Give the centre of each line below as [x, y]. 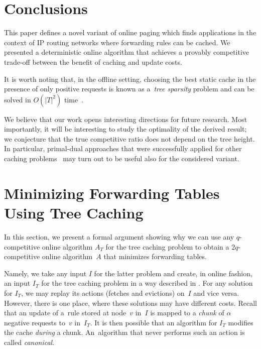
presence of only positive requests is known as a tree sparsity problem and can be [129, 89]
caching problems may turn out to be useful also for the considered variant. [122, 158]
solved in [18, 99]
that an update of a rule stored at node [65, 313]
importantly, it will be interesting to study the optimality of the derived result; [125, 129]
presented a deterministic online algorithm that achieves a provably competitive [127, 52]
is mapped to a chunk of [187, 313]
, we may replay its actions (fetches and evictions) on [103, 293]
